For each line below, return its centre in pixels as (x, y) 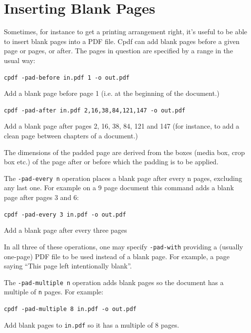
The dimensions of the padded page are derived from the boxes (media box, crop (125, 152)
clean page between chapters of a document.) (71, 135)
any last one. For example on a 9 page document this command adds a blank (119, 188)
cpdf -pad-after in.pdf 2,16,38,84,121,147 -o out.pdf (95, 110)
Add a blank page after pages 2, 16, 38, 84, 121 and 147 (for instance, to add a (122, 126)
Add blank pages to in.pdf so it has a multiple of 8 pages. (92, 324)
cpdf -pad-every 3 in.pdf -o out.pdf (65, 214)
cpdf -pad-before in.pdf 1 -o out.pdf (67, 78)
